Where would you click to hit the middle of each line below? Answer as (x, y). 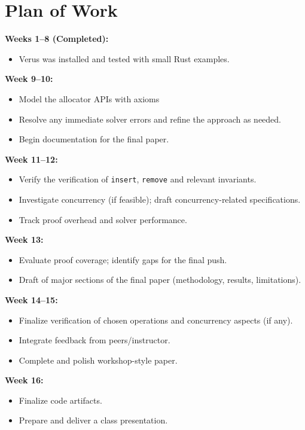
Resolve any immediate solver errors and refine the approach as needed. (150, 119)
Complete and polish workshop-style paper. (98, 360)
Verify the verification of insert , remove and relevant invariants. (138, 179)
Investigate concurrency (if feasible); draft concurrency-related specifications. (160, 199)
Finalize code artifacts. (60, 400)
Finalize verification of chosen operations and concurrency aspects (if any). (156, 320)
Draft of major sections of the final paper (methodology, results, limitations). (160, 280)
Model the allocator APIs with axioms (89, 98)
